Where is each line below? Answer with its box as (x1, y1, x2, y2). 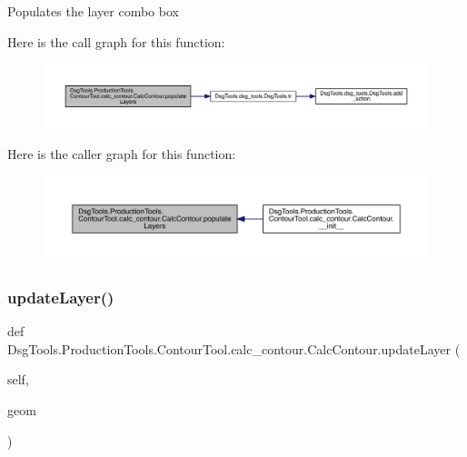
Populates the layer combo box (7, 2, 179, 20)
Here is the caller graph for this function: (7, 144, 236, 164)
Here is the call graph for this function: (7, 32, 225, 51)
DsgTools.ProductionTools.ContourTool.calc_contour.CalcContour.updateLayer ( (7, 339, 461, 358)
